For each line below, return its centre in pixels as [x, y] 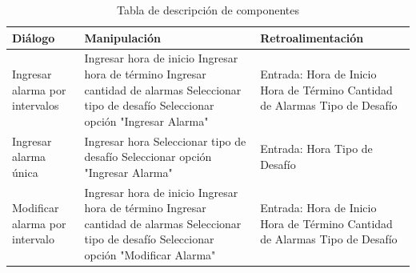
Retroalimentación [312, 37]
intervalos [36, 105]
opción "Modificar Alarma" [150, 255]
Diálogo [34, 37]
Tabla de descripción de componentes [208, 10]
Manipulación [122, 37]
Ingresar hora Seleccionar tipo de [165, 141]
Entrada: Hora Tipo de [316, 149]
